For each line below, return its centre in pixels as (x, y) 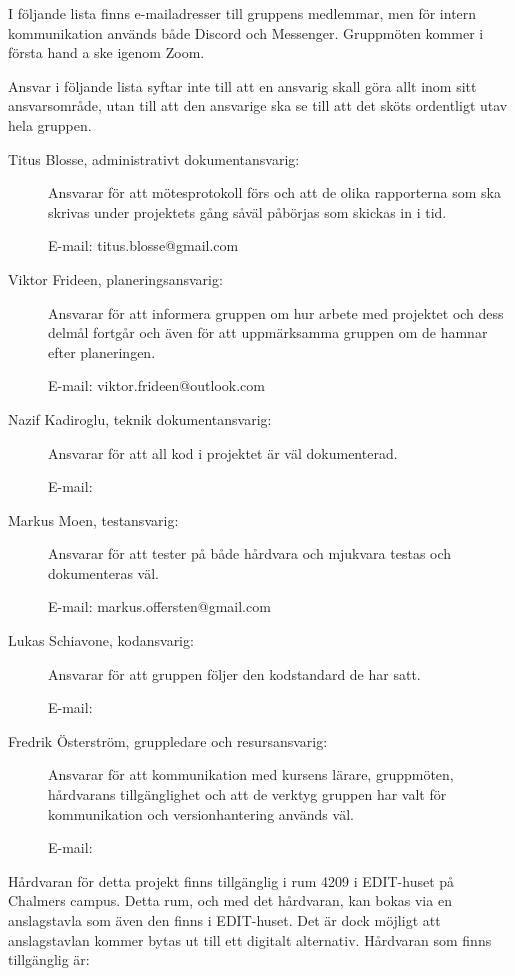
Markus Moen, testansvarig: (93, 519)
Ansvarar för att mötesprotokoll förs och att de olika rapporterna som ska (274, 192)
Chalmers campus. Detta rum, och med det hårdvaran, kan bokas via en (230, 900)
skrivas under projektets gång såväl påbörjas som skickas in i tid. (247, 211)
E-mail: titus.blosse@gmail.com (143, 245)
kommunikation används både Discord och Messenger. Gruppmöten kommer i (246, 32)
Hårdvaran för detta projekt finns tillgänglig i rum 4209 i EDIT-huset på (231, 880)
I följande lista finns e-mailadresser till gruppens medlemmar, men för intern (242, 13)
